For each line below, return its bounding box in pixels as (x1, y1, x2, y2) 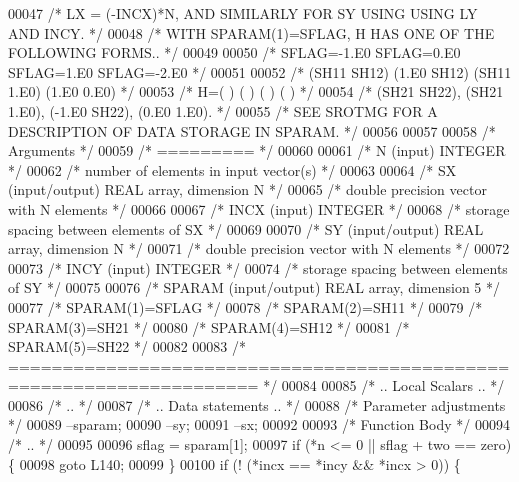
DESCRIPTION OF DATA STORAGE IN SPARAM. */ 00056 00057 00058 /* (8, 120, 496, 141)
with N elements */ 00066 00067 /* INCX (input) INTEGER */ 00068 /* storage (8, 198, 510, 219)
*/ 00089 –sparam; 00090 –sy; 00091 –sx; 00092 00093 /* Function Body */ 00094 (8, 414, 510, 435)
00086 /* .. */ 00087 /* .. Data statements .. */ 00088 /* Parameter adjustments (8, 394, 506, 415)
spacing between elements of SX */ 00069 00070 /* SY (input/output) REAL (8, 218, 484, 239)
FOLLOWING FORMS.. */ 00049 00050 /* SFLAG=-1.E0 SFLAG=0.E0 (8, 42, 461, 63)
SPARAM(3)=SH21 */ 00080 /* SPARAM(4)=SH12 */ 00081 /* (8, 316, 410, 337)
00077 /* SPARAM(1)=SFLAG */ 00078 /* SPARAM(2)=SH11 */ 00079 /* (8, 296, 483, 317)
